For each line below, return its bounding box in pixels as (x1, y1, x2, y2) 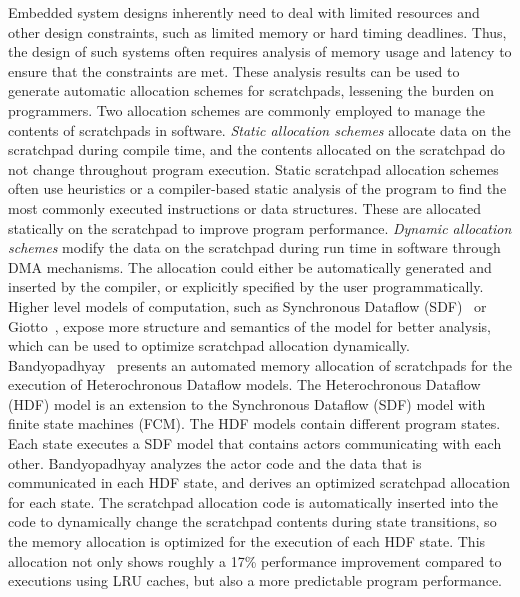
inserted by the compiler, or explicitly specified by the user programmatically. (8, 276, 484, 297)
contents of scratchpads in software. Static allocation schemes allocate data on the (8, 119, 511, 140)
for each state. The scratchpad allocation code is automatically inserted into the (8, 491, 499, 512)
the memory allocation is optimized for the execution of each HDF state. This (8, 531, 486, 552)
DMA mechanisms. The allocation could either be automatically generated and (8, 256, 492, 277)
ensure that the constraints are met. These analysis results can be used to (8, 60, 460, 81)
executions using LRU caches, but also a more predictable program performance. (8, 570, 503, 591)
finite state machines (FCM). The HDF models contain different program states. (8, 413, 501, 434)
